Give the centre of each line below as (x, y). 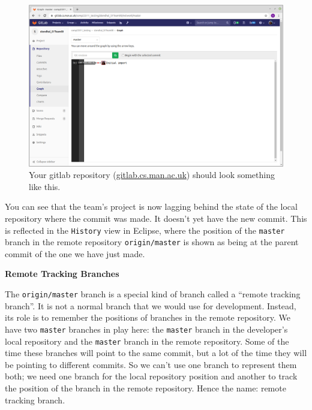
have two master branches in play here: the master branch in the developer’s (146, 329)
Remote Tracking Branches (62, 274)
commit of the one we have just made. (75, 253)
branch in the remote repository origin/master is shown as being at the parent (152, 242)
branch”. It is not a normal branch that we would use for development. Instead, (151, 305)
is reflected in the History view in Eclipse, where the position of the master (145, 230)
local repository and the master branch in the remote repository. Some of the (147, 341)
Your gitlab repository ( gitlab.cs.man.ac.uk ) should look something (152, 175)
